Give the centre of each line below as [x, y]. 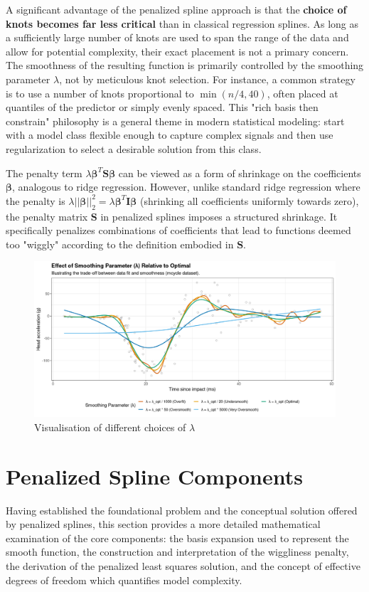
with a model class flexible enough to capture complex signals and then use [170, 135]
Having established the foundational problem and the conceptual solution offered [182, 510]
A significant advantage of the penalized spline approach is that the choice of [176, 9]
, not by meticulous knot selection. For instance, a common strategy [207, 79]
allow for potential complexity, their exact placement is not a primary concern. [177, 51]
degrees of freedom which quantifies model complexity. [124, 580]
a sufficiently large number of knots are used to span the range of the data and [177, 37]
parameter [28, 79]
